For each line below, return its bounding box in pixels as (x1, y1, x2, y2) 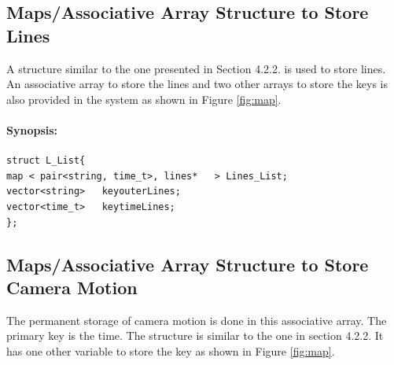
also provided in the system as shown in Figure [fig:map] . (6, 90, 282, 107)
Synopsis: (6, 121, 58, 138)
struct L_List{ (6, 155, 86, 167)
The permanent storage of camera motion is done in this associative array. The (6, 312, 387, 328)
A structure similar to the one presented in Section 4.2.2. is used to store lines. (6, 60, 386, 76)
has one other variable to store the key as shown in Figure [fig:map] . (6, 342, 335, 359)
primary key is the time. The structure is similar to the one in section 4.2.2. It (6, 327, 384, 344)
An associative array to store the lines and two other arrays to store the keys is (6, 76, 388, 92)
